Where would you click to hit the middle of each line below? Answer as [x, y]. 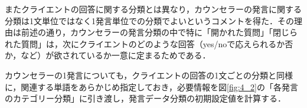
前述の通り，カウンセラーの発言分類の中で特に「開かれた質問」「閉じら [159, 32]
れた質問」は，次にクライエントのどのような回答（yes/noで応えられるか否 [149, 43]
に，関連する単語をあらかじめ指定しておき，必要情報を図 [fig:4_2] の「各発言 [152, 86]
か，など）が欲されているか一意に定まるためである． [108, 55]
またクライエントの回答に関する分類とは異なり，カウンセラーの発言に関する [153, 9]
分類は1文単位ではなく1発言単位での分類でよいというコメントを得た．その [149, 20]
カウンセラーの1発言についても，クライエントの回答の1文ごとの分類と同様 [149, 75]
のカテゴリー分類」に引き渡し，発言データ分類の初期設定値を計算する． [145, 98]
